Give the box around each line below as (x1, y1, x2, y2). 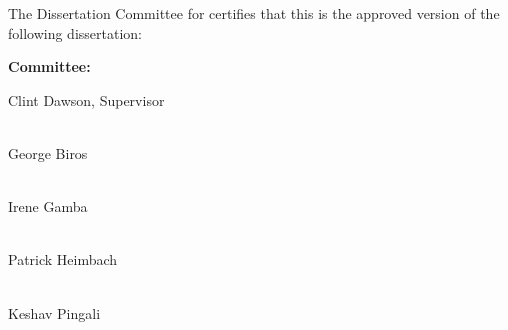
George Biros (8, 142, 88, 163)
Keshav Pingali (8, 302, 101, 323)
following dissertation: (8, 22, 142, 43)
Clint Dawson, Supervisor (8, 89, 165, 110)
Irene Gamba (8, 196, 88, 217)
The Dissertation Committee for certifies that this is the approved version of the (8, 3, 500, 23)
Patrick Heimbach (8, 249, 118, 270)
